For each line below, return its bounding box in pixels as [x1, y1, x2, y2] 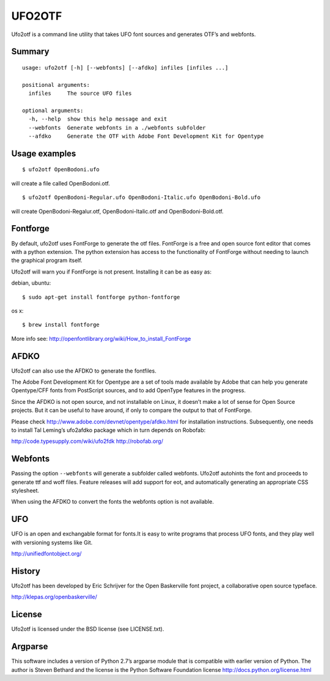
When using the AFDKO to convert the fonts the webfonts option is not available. [11, 498, 214, 505]
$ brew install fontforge [22, 321, 100, 329]
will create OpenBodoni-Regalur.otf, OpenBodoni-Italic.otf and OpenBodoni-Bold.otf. [11, 207, 224, 215]
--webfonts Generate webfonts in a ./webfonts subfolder [28, 124, 206, 131]
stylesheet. [11, 487, 40, 494]
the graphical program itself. [11, 257, 82, 264]
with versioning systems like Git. [11, 538, 93, 546]
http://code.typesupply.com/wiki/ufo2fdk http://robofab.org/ [11, 437, 163, 445]
